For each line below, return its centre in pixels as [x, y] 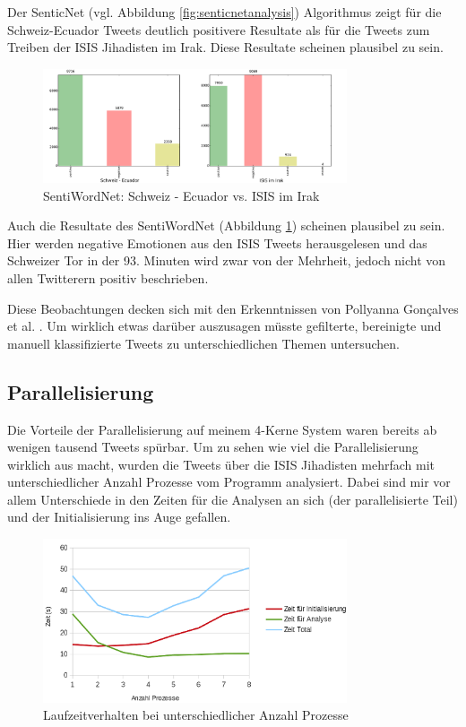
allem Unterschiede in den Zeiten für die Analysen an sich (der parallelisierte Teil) [233, 499]
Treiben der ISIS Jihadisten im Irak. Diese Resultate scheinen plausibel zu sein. [225, 47]
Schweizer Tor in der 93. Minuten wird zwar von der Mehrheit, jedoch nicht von [227, 260]
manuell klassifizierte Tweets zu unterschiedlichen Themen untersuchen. [203, 343]
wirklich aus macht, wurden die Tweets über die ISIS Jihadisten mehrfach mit [221, 464]
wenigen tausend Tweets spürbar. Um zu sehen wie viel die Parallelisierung [213, 447]
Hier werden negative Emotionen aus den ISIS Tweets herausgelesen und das [217, 242]
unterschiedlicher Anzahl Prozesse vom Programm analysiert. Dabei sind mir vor [229, 482]
